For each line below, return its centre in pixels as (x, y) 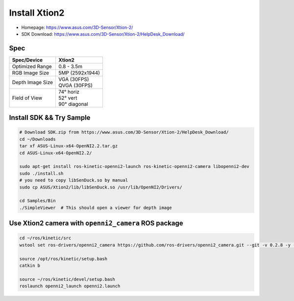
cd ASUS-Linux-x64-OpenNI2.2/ (56, 153)
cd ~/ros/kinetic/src (45, 238)
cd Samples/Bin (37, 201)
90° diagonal (73, 104)
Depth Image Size (33, 82)
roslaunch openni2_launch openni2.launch (70, 286)
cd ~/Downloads (37, 139)
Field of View (27, 98)
